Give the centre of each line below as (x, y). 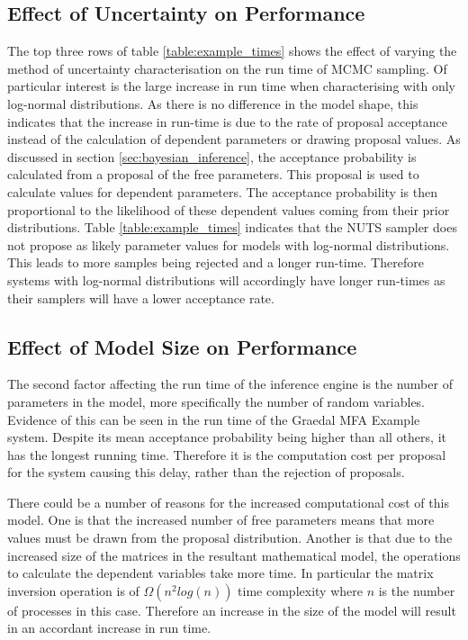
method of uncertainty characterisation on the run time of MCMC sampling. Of (227, 68)
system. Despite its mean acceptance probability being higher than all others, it (227, 437)
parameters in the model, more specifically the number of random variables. (216, 401)
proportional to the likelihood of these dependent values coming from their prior (229, 209)
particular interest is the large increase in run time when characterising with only (232, 86)
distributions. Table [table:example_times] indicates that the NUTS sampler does (232, 227)
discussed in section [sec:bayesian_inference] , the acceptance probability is (212, 156)
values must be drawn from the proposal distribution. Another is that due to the (230, 538)
